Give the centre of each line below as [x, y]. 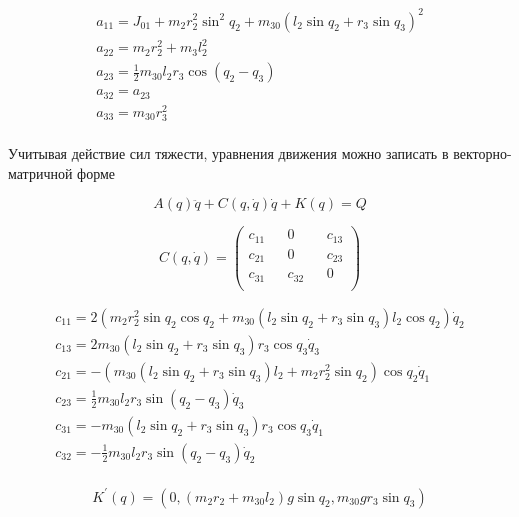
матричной [40, 172]
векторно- [482, 153]
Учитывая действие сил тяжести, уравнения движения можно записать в [228, 153]
